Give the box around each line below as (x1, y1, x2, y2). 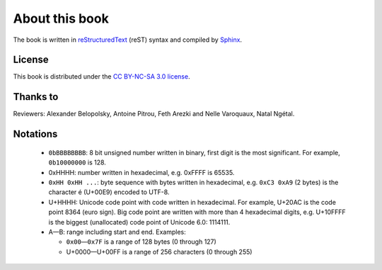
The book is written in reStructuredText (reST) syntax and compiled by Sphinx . (13, 35, 243, 44)
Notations (13, 128, 58, 140)
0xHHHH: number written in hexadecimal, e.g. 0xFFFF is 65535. (48, 168, 235, 176)
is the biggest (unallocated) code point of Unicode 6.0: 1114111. (48, 218, 231, 226)
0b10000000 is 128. (48, 158, 106, 167)
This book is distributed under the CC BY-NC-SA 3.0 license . (13, 72, 190, 81)
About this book (13, 11, 109, 26)
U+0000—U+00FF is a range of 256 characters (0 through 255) (66, 247, 253, 256)
